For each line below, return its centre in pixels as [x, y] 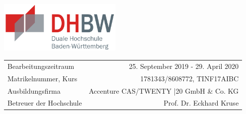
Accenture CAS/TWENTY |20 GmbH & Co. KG [164, 90]
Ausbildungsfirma [34, 90]
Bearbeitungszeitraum [41, 66]
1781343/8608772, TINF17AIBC [190, 78]
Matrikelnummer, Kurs [42, 78]
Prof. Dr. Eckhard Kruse [201, 103]
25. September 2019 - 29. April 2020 [184, 66]
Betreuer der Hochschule [45, 103]
